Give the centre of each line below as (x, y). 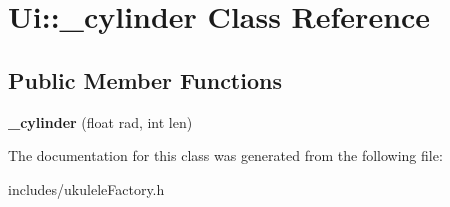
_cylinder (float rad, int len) (100, 121)
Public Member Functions (145, 79)
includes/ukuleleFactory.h (86, 188)
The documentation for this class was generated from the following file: (225, 155)
